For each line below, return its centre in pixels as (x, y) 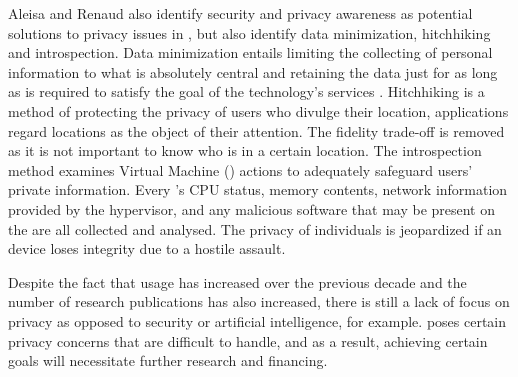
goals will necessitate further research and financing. (168, 360)
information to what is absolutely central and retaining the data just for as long (253, 71)
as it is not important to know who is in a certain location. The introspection (245, 150)
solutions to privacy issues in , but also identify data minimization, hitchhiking (249, 32)
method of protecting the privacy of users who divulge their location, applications (258, 110)
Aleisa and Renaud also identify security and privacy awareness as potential (240, 13)
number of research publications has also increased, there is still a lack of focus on (259, 301)
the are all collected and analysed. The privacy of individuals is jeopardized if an (255, 228)
